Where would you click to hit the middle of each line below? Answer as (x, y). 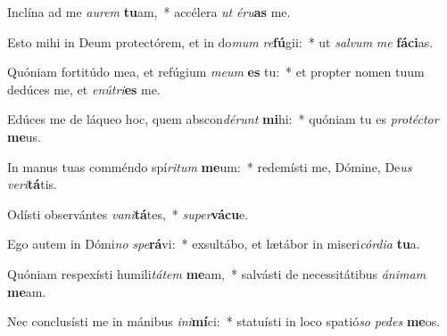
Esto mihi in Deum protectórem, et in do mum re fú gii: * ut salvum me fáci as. (220, 41)
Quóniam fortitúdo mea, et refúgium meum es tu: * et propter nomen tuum (216, 72)
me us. (24, 136)
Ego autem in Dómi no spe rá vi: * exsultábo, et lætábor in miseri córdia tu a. (214, 244)
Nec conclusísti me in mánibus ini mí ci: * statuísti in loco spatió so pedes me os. (224, 321)
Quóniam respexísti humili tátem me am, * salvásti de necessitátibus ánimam (217, 273)
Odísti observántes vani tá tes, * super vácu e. (128, 213)
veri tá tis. (32, 184)
